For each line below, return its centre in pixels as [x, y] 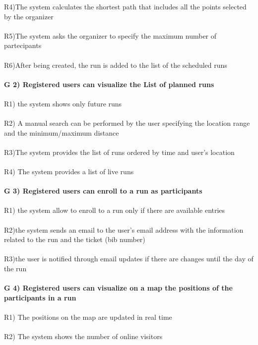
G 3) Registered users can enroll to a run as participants [103, 191]
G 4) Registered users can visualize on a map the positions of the [118, 288]
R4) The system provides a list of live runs [69, 172]
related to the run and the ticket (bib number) [75, 239]
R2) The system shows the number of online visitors [83, 336]
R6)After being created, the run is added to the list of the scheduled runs [116, 65]
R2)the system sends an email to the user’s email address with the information [124, 229]
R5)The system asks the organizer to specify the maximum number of [110, 35]
